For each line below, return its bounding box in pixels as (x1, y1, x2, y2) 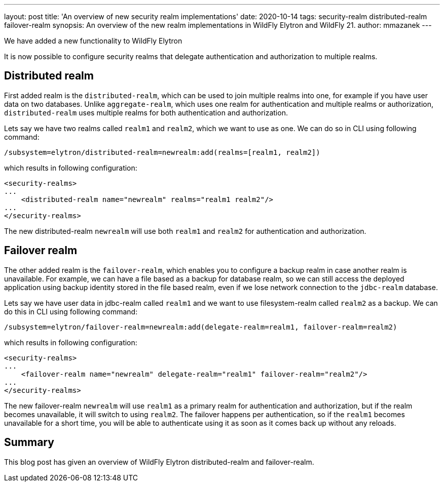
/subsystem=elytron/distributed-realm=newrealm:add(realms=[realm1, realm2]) (4, 148, 320, 156)
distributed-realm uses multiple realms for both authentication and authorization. (4, 108, 288, 117)
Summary (4, 436, 54, 449)
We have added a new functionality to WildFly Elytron (4, 36, 182, 45)
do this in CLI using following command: (4, 307, 138, 316)
